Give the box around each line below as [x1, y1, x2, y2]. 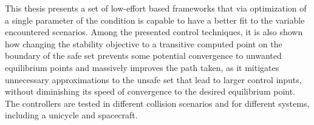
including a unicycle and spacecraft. [5, 109, 138, 121]
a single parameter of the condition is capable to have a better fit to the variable [5, 13, 305, 26]
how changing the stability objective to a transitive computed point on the [5, 37, 282, 50]
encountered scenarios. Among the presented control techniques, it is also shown [5, 25, 303, 38]
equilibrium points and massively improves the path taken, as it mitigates [5, 61, 279, 73]
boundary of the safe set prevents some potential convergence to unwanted [5, 49, 282, 62]
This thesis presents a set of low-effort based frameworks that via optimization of [5, 2, 307, 14]
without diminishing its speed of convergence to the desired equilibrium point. [5, 85, 296, 98]
